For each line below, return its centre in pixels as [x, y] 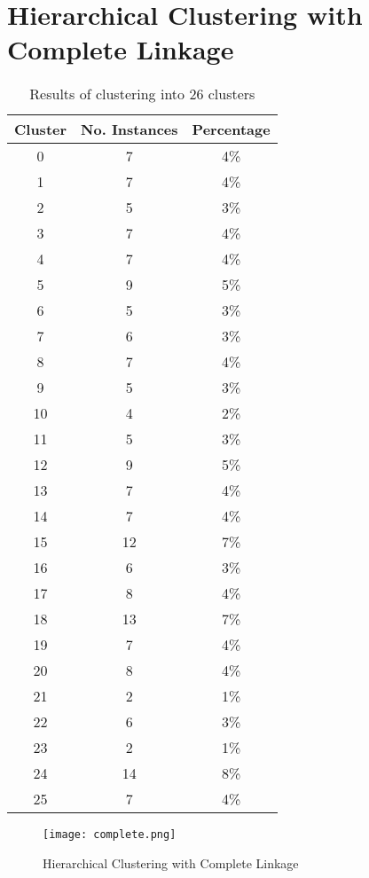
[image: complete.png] [110, 835]
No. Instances [130, 129]
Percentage [231, 129]
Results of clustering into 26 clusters [142, 94]
